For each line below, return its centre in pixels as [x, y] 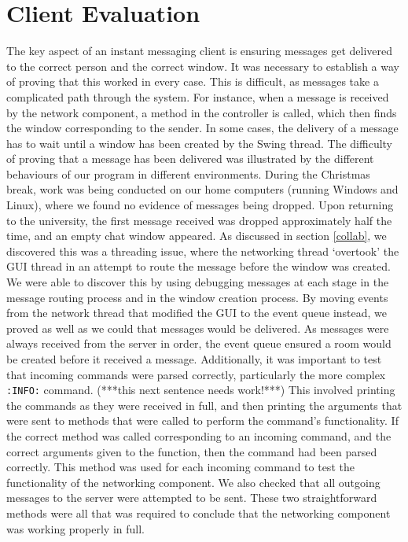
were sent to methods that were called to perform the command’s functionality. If [202, 420]
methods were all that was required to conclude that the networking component [198, 513]
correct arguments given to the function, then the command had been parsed [192, 451]
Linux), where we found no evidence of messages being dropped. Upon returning [200, 205]
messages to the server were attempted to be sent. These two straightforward [192, 498]
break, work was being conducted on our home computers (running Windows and [202, 189]
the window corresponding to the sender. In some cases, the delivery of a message [202, 128]
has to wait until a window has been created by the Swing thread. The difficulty [200, 143]
